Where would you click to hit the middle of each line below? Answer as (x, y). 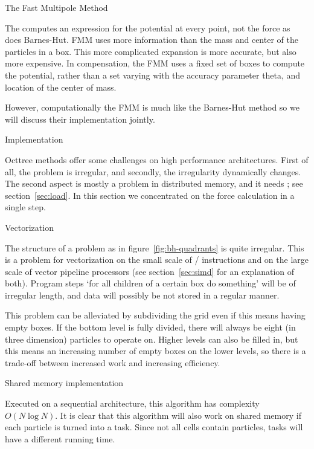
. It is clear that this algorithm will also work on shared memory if (178, 415)
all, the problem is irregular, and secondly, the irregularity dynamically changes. (153, 171)
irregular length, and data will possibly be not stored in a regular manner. (142, 295)
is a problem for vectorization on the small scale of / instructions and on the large (157, 260)
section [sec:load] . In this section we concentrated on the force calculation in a (150, 195)
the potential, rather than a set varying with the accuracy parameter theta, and (153, 75)
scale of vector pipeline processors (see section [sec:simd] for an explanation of (150, 271)
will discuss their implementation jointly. (80, 119)
